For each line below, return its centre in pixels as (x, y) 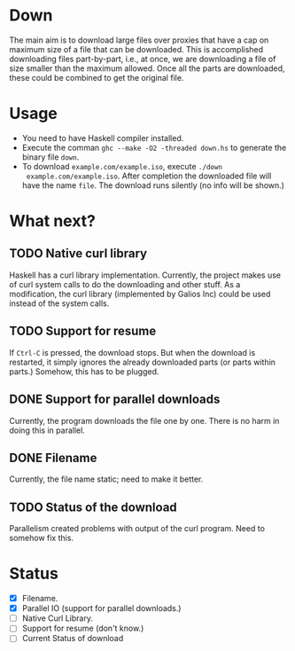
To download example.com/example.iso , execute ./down (122, 166)
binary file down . (50, 157)
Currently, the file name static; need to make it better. (106, 479)
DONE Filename (53, 458)
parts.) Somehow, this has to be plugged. (84, 371)
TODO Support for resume (83, 331)
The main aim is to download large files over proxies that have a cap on (139, 40)
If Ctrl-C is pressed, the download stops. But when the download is (132, 352)
